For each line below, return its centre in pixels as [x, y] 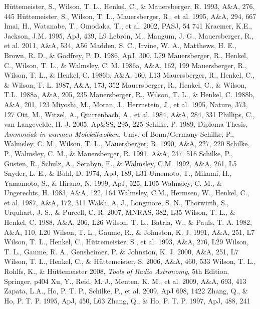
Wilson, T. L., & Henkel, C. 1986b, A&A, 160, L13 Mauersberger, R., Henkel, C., [129, 75]
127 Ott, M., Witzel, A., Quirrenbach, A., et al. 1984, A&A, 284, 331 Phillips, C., [129, 114]
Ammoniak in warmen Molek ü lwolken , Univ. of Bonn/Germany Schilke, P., [119, 133]
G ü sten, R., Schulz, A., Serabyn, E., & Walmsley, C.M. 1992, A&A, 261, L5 [120, 163]
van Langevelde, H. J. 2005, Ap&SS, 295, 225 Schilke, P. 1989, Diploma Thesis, [126, 124]
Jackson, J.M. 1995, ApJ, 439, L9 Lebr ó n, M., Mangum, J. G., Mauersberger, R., [129, 35]
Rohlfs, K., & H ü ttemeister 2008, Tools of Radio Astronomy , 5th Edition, [117, 271]
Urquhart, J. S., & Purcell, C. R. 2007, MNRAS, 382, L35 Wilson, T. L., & [120, 212]
